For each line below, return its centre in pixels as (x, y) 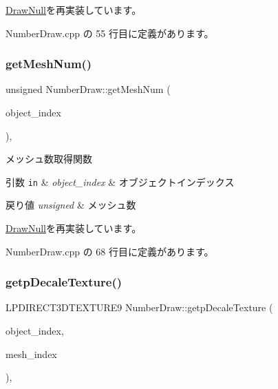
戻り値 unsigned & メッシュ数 (71, 205)
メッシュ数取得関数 (49, 159)
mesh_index (31, 354)
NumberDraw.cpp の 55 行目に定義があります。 (110, 33)
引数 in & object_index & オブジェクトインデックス (120, 181)
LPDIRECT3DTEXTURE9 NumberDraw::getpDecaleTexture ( (139, 307)
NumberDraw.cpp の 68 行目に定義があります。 (110, 251)
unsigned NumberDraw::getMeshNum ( (88, 89)
